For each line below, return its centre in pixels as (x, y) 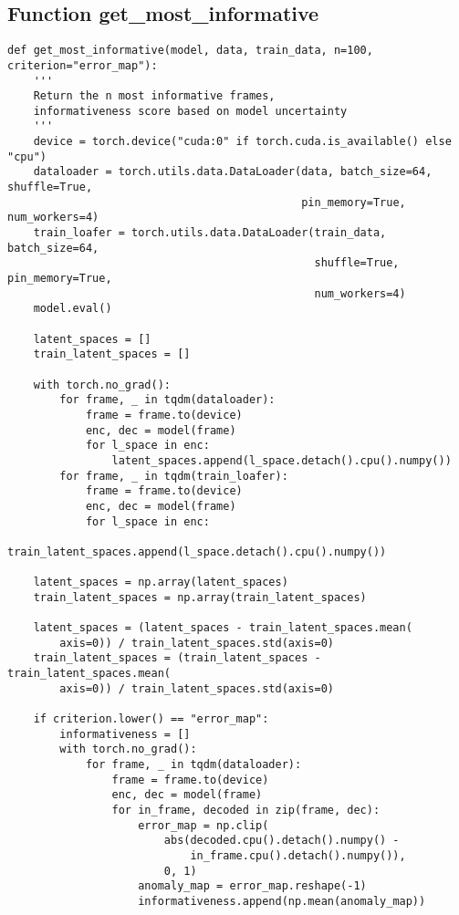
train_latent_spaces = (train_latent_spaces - (177, 658)
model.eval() (73, 309)
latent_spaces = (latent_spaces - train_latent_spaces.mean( (223, 628)
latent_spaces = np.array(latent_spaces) (161, 582)
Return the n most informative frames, (154, 96)
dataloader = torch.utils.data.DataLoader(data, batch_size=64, (233, 172)
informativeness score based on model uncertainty (190, 111)
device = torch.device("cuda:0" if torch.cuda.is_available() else (242, 142)
